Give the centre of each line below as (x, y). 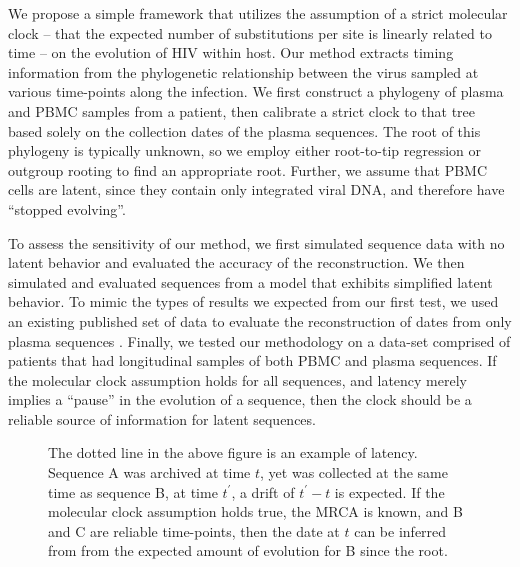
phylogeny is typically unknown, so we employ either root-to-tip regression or (245, 150)
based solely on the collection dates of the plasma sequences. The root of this (244, 130)
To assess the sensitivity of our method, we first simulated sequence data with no (256, 242)
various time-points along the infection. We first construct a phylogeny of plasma (256, 91)
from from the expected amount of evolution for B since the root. (248, 550)
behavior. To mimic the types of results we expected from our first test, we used (253, 301)
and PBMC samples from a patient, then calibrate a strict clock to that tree (242, 110)
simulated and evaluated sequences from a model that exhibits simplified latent (250, 281)
